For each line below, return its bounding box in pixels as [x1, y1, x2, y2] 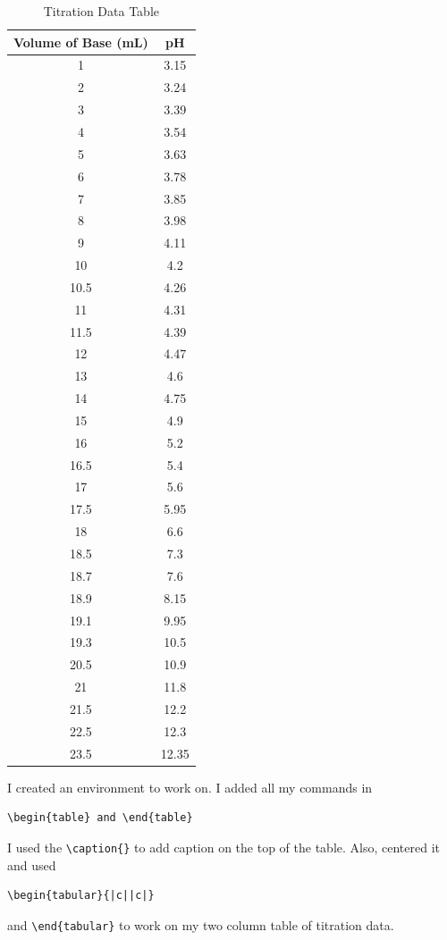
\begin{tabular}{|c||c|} [7, 889, 155, 902]
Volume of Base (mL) [13, 32, 148, 51]
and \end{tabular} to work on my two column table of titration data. [7, 915, 394, 934]
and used [7, 855, 56, 874]
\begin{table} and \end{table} [7, 811, 193, 825]
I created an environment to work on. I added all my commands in [7, 777, 373, 796]
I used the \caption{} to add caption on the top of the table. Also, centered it [7, 837, 441, 856]
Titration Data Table [43, 2, 160, 20]
